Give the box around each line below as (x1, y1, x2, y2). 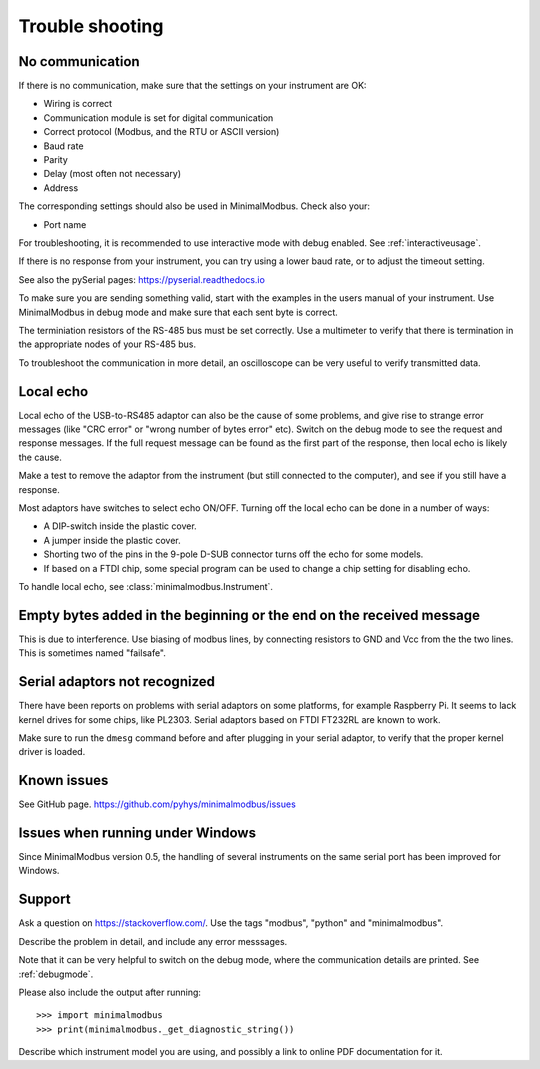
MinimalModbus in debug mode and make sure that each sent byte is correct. (18, 306, 339, 318)
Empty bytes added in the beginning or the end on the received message (18, 606, 480, 624)
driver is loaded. (18, 746, 86, 758)
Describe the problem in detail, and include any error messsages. (18, 935, 288, 947)
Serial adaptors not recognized (18, 673, 215, 690)
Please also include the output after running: (18, 986, 202, 998)
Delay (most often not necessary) (43, 168, 182, 180)
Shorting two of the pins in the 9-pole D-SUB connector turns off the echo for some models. (43, 548, 424, 560)
